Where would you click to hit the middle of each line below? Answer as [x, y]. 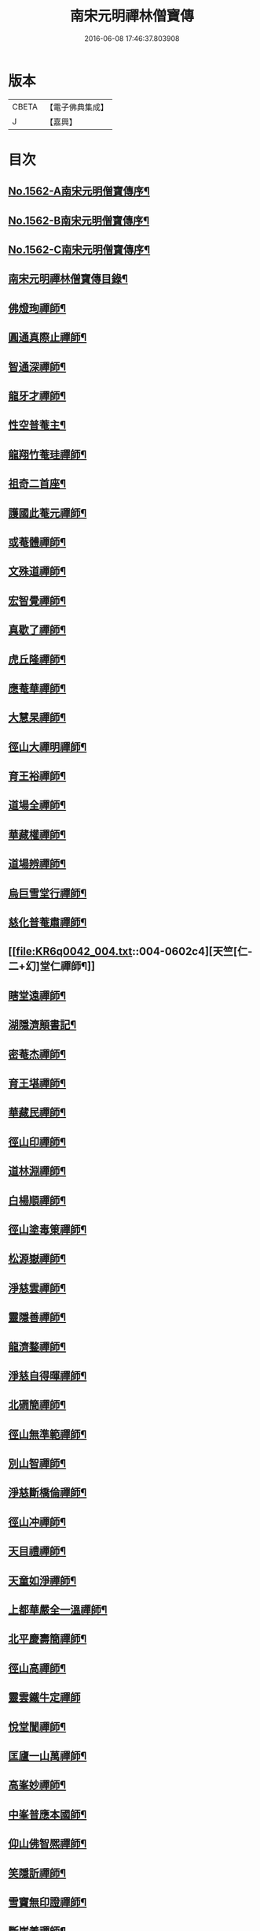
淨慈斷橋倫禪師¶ [48, 1493]
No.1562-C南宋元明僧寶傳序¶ [79, 250]
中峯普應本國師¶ [48, 1814]
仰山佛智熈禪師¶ [48, 1844]
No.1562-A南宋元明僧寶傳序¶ [79, 191]
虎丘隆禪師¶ [37, 659]
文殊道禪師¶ [37, 572]
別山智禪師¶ [37, 1463]
